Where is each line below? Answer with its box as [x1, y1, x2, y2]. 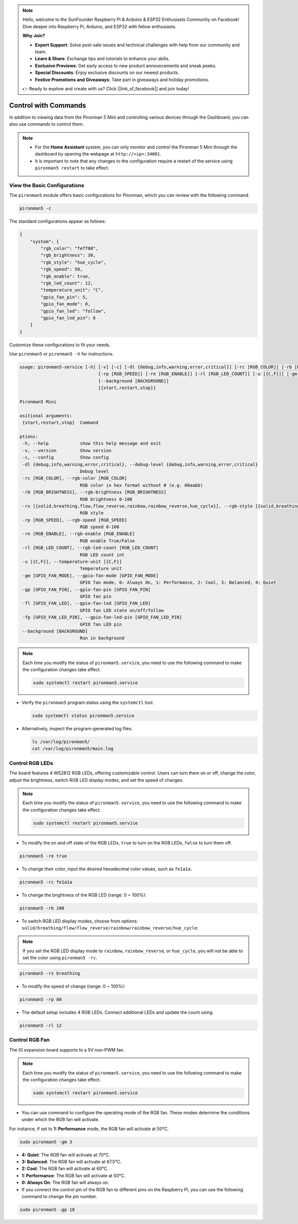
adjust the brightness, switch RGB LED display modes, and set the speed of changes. [9, 777, 184, 783]
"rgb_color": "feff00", [40, 246, 99, 251]
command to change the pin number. [21, 1194, 97, 1200]
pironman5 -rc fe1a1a [19, 879, 73, 885]
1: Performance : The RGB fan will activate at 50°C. [21, 1172, 126, 1178]
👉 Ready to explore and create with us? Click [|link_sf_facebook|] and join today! [22, 85, 189, 91]
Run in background [79, 635, 125, 641]
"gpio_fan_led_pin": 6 [40, 315, 96, 320]
